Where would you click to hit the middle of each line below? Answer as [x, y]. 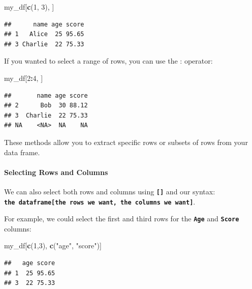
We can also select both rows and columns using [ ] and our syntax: [110, 191]
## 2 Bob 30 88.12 [46, 106]
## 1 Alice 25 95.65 [44, 34]
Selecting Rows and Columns [56, 172]
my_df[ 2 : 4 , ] [24, 78]
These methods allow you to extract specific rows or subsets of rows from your [126, 142]
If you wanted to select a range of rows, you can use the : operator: [108, 61]
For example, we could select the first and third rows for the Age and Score [122, 219]
